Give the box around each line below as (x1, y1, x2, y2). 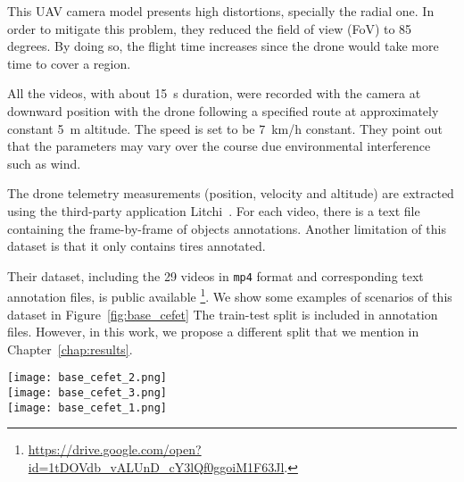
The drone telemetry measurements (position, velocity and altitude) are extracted (7, 184, 454, 203)
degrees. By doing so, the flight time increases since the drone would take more (7, 37, 439, 55)
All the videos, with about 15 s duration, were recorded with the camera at (7, 84, 421, 103)
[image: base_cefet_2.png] (7, 371, 167, 385)
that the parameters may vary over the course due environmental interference (7, 137, 431, 155)
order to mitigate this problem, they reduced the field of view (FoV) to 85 (7, 19, 412, 37)
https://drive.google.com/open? (28, 440, 202, 459)
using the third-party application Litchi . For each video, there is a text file (7, 201, 420, 220)
